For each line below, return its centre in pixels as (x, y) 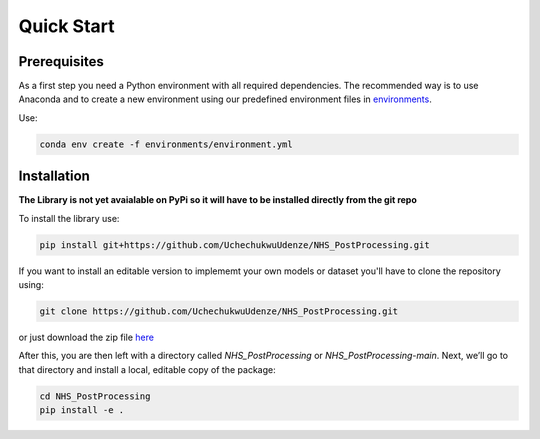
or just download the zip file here (86, 337)
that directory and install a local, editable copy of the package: (147, 369)
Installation (54, 176)
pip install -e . (82, 410)
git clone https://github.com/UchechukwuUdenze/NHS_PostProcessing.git (219, 311)
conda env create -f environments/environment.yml (166, 144)
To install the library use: (69, 218)
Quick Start (66, 26)
